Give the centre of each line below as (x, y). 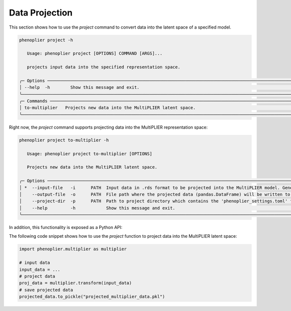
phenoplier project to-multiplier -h (64, 140)
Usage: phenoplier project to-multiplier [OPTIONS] (89, 154)
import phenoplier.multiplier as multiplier (73, 249)
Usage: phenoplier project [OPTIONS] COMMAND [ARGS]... (95, 54)
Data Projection (41, 13)
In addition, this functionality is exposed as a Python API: (66, 228)
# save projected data (46, 290)
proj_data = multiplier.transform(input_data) (75, 283)
